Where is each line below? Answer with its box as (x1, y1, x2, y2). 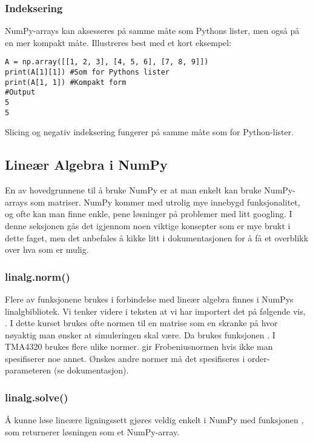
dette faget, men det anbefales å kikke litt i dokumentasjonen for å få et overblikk (5, 231, 309, 244)
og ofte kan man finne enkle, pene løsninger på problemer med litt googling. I (5, 207, 292, 220)
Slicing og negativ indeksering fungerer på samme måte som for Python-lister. (5, 126, 294, 138)
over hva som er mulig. (5, 243, 89, 256)
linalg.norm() (5, 269, 70, 284)
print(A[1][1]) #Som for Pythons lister (5, 68, 170, 77)
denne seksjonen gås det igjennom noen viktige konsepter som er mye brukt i (5, 219, 291, 232)
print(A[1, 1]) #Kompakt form (5, 78, 127, 87)
